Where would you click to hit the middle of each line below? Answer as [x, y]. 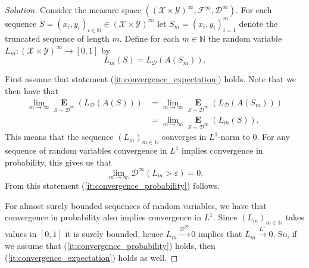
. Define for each [149, 38]
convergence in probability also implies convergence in [103, 217]
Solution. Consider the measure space [73, 10]
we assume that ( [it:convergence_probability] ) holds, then [110, 245]
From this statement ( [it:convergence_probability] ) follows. [113, 185]
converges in [184, 137]
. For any [273, 137]
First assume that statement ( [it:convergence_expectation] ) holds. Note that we [151, 79]
